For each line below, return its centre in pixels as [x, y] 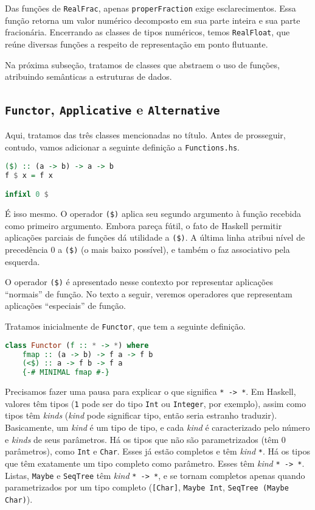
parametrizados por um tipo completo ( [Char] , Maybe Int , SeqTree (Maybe [147, 487]
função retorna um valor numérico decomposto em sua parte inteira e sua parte [153, 20]
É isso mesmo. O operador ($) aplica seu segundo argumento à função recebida [153, 213]
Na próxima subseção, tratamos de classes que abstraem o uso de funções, [142, 64]
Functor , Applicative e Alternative [112, 109]
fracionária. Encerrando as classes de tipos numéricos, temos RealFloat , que [147, 32]
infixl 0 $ [27, 195]
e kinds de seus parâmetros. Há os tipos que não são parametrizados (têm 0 [145, 439]
